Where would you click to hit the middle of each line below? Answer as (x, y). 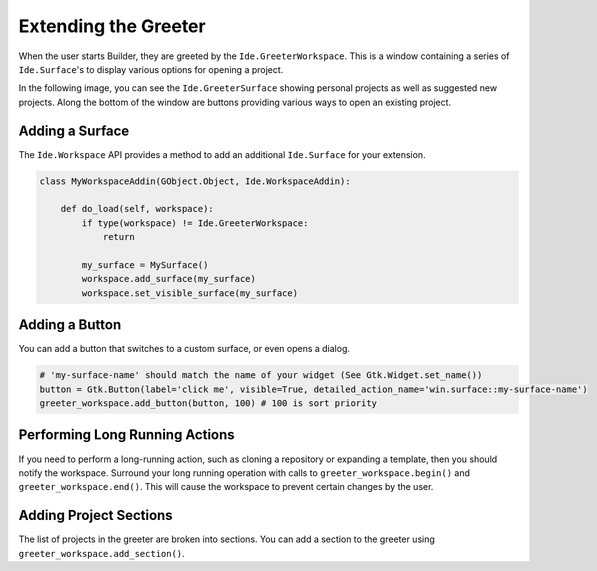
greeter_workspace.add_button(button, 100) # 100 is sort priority (208, 403)
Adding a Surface (74, 130)
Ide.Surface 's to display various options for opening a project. (151, 69)
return (118, 237)
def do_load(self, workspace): (137, 209)
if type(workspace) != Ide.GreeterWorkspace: (195, 223)
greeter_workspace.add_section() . (101, 553)
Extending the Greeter (112, 26)
